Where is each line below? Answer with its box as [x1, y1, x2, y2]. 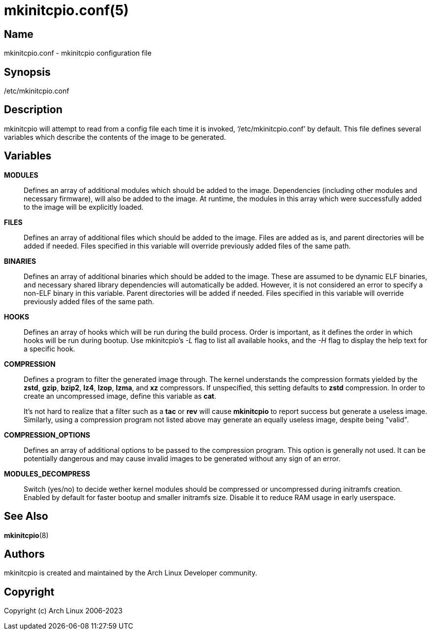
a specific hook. [24, 344, 75, 353]
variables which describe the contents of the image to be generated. [4, 132, 226, 141]
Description [4, 103, 63, 116]
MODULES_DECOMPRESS [4, 469, 90, 478]
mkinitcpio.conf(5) [4, 2, 129, 19]
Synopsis [4, 65, 51, 78]
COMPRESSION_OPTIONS [4, 430, 90, 439]
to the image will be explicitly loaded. [24, 202, 144, 211]
